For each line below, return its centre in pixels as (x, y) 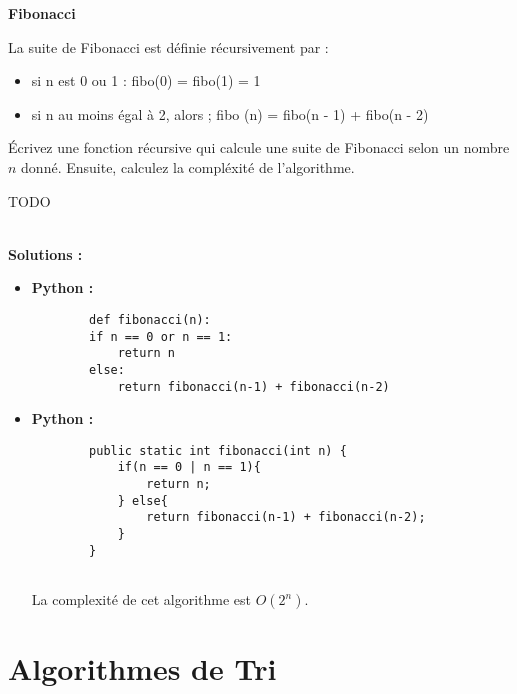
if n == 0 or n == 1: (161, 336)
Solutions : (45, 253)
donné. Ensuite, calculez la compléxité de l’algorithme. (188, 166)
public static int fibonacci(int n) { (218, 450)
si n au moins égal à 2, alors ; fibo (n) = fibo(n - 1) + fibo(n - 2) (230, 113)
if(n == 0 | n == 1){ (189, 467)
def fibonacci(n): (150, 319)
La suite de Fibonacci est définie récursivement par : (168, 46)
